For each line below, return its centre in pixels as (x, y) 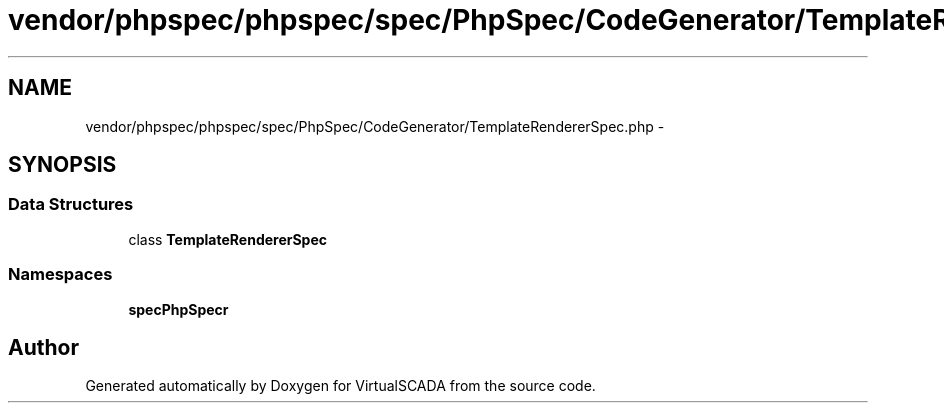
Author (43, 347)
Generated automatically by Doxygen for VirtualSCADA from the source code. (340, 386)
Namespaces (60, 274)
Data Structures (71, 204)
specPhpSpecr (178, 309)
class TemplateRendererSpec (228, 239)
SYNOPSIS (62, 165)
